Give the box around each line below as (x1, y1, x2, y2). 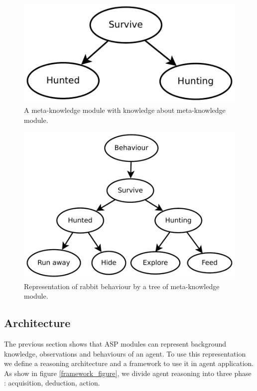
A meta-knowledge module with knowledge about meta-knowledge (24, 104, 226, 115)
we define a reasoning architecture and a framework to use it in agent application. (4, 358, 254, 369)
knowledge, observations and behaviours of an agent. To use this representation (4, 348, 246, 359)
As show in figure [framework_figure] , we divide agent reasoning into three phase (4, 368, 252, 378)
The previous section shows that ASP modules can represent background (4, 338, 227, 349)
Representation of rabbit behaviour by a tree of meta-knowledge (24, 281, 220, 291)
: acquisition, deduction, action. (4, 378, 100, 388)
